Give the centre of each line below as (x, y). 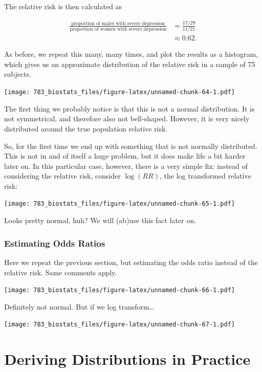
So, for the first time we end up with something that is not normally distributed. (131, 146)
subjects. (18, 74)
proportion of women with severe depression (118, 29)
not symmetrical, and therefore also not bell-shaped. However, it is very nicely (127, 118)
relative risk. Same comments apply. (61, 272)
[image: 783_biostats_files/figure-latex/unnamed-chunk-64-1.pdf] (120, 92)
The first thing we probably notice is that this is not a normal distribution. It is (129, 108)
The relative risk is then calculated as (63, 6)
